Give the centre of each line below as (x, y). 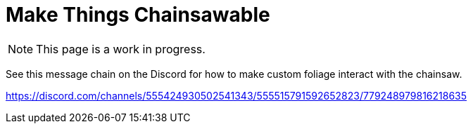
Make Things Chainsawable (138, 15)
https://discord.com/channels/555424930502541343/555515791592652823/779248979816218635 (237, 95)
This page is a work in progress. (121, 49)
